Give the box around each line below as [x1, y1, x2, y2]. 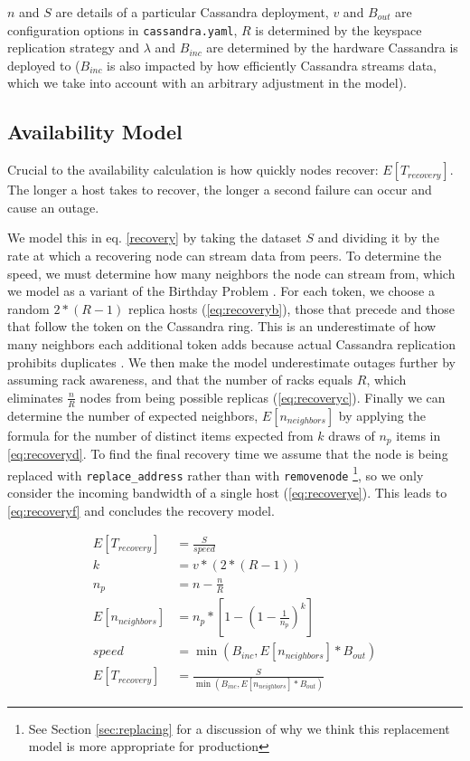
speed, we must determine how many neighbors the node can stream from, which [7, 263, 456, 282]
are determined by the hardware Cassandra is [206, 38, 458, 57]
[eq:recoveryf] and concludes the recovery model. [7, 500, 275, 519]
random [7, 299, 50, 318]
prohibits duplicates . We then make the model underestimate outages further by [7, 352, 456, 371]
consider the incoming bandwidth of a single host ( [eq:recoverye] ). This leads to [7, 482, 447, 501]
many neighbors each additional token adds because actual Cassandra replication [7, 334, 456, 353]
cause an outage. [7, 197, 99, 216]
